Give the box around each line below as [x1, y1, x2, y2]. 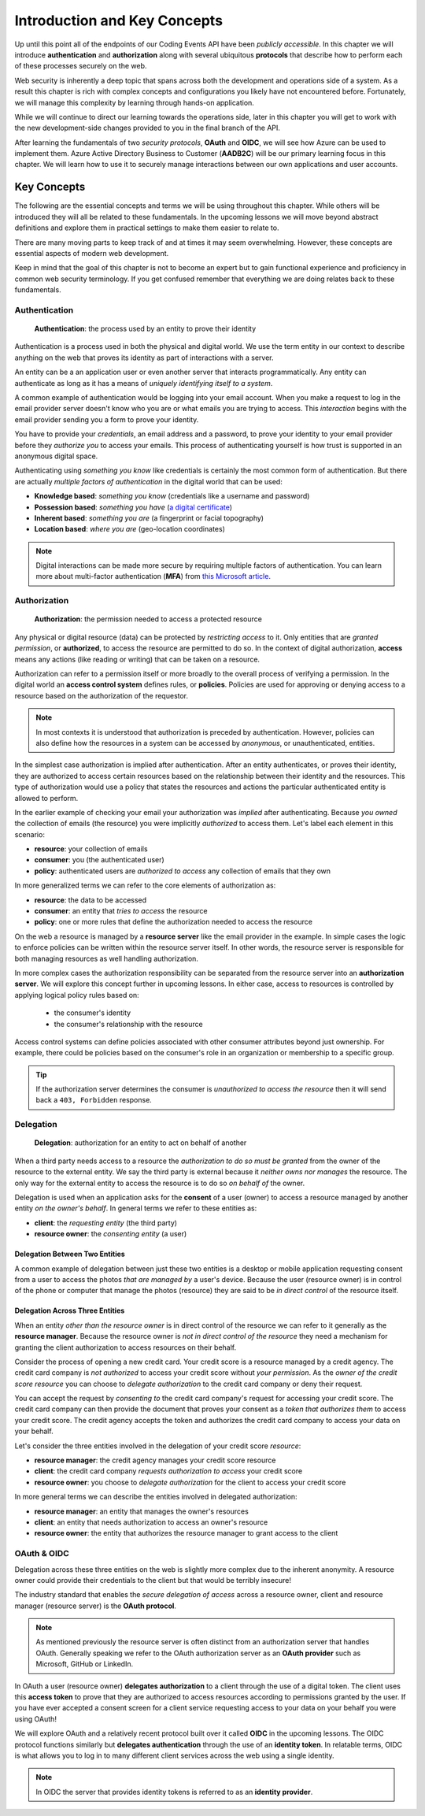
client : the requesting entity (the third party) [34, 1217, 177, 1228]
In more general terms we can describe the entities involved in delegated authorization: [14, 1492, 298, 1502]
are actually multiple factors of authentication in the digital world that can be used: [14, 476, 283, 486]
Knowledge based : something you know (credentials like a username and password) [34, 491, 310, 501]
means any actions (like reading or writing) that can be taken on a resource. [14, 654, 260, 664]
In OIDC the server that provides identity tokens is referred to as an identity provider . [35, 1787, 313, 1796]
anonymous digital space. [14, 451, 98, 461]
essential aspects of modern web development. [14, 248, 169, 258]
